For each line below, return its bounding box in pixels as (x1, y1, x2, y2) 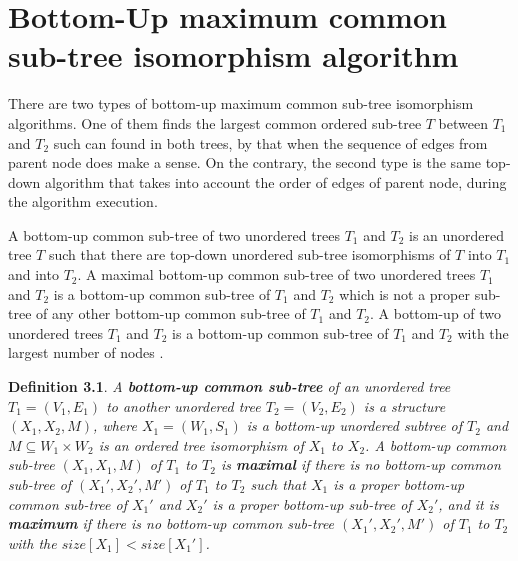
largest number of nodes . (8, 342, 164, 363)
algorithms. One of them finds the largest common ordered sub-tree (8, 112, 422, 133)
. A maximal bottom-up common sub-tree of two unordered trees (77, 264, 476, 285)
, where (93, 415, 137, 436)
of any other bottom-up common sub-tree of (36, 303, 306, 324)
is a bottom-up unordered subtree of (246, 415, 463, 436)
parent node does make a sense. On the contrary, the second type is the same (8, 152, 482, 173)
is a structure (363, 395, 446, 416)
